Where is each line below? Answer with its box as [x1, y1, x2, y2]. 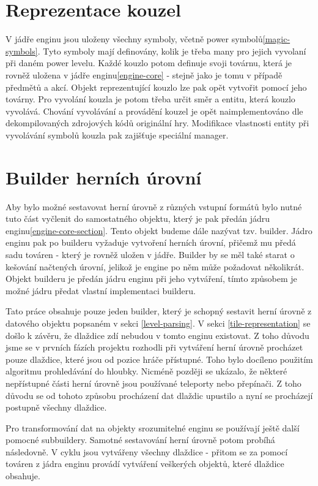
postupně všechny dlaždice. [6, 401, 107, 414]
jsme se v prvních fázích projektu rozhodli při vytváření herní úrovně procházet [6, 341, 303, 354]
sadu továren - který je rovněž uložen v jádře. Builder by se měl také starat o [6, 248, 295, 260]
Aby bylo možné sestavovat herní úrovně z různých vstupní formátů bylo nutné [6, 200, 302, 213]
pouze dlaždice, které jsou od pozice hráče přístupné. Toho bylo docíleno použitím [6, 352, 313, 365]
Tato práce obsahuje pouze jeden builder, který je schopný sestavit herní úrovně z [6, 305, 312, 317]
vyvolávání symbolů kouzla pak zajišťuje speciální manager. [6, 128, 229, 141]
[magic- [262, 32, 290, 45]
